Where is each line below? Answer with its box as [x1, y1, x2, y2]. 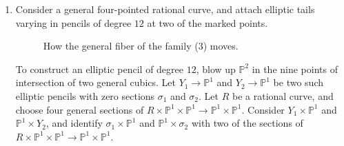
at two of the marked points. [147, 15, 268, 30]
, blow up [196, 61, 236, 76]
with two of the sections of [191, 116, 303, 130]
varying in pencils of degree [15, 15, 132, 30]
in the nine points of [252, 61, 338, 76]
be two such [273, 75, 324, 90]
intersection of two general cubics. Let [15, 75, 176, 90]
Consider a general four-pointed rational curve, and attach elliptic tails [15, 2, 315, 16]
